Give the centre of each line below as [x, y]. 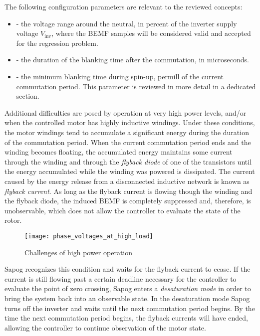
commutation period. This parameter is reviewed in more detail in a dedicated [136, 86]
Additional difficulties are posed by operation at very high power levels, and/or [126, 112]
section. [28, 96]
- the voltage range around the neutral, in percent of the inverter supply [127, 23]
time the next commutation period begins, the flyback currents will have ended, [126, 318]
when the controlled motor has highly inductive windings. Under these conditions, [130, 122]
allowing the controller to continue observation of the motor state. [105, 327]
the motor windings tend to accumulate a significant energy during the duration [127, 132]
